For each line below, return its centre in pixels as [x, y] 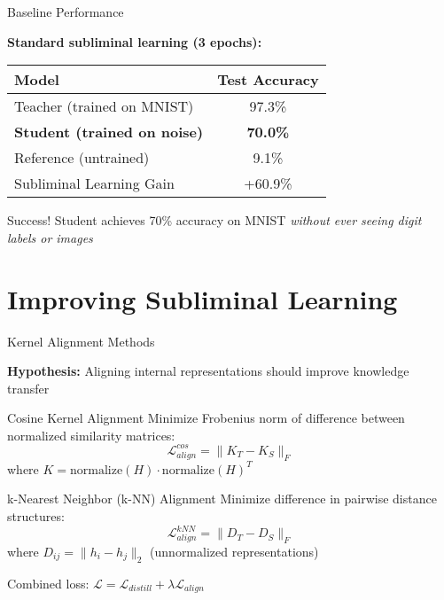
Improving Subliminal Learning [203, 298]
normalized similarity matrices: [91, 435]
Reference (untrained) [82, 158]
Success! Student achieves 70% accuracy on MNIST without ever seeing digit [214, 220]
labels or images [50, 237]
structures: [36, 515]
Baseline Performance [66, 12]
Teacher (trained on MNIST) [104, 106]
